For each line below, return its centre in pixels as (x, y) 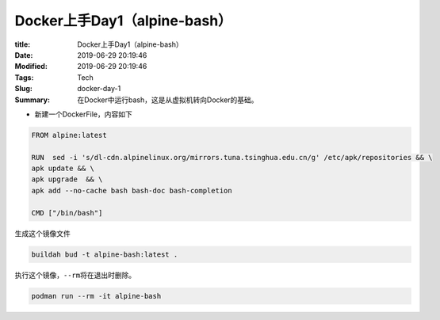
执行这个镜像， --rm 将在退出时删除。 (75, 275)
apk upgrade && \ (67, 179)
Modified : (31, 67)
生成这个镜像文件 (42, 233)
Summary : (33, 100)
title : (23, 44)
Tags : (24, 77)
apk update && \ (63, 169)
